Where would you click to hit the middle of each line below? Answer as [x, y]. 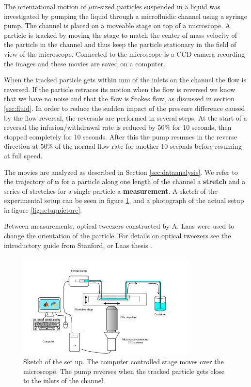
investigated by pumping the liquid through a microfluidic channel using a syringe [126, 16]
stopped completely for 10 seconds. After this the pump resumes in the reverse [120, 136]
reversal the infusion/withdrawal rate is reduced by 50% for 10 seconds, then [118, 127]
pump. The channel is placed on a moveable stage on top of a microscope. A [117, 25]
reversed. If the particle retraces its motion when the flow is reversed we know [120, 89]
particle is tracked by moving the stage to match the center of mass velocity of [121, 35]
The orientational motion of [45, 6]
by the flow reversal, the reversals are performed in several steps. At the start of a [125, 117]
